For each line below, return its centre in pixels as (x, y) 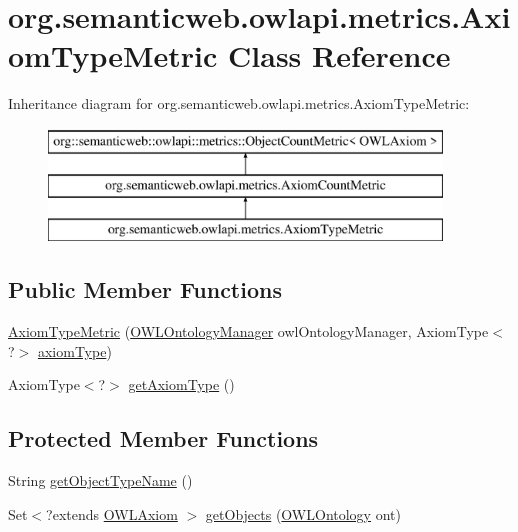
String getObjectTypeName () (100, 480)
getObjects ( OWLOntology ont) (303, 513)
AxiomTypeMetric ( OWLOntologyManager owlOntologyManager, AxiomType (248, 331)
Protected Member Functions (163, 438)
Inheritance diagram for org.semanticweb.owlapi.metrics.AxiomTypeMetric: (239, 103)
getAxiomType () (181, 384)
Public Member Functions (145, 289)
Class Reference (339, 55)
